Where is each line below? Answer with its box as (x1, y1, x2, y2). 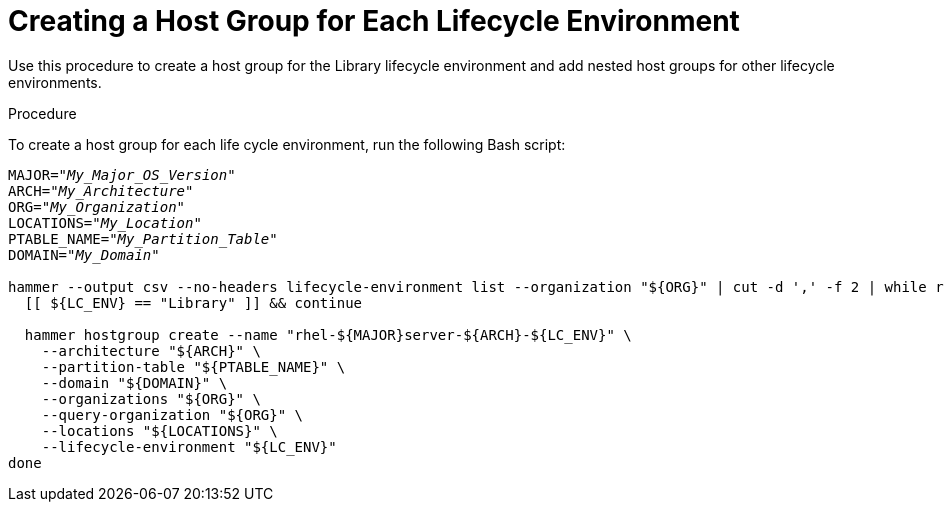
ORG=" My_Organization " (8, 198, 186, 215)
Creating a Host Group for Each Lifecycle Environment (8, 4, 740, 38)
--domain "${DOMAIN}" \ (41, 374, 228, 391)
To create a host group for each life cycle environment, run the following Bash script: (8, 135, 566, 153)
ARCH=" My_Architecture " (8, 182, 194, 199)
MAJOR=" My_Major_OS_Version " (8, 166, 236, 183)
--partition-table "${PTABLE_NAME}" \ (41, 358, 346, 375)
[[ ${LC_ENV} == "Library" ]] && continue (24, 294, 363, 311)
